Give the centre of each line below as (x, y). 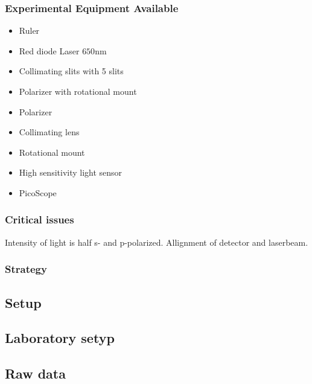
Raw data (35, 373)
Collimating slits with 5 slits (71, 71)
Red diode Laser (49, 50)
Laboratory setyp (60, 338)
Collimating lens (49, 132)
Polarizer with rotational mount (78, 91)
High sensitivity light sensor (71, 172)
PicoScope (38, 192)
